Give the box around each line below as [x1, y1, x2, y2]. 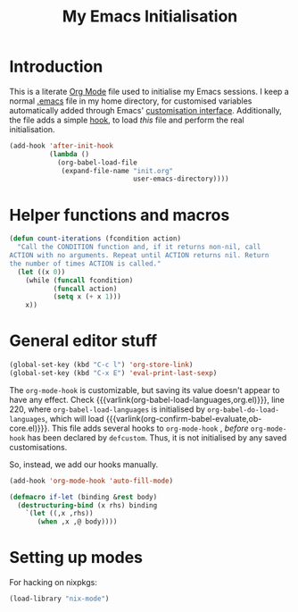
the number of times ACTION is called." [9, 259, 162, 268]
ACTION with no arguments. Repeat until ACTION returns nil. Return [9, 251, 269, 260]
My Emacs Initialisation [62, 6, 238, 27]
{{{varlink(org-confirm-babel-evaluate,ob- [105, 413, 262, 423]
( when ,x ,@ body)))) [37, 517, 118, 526]
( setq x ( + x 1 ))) [53, 292, 122, 301]
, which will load [45, 413, 104, 423]
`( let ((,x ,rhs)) [25, 509, 94, 518]
